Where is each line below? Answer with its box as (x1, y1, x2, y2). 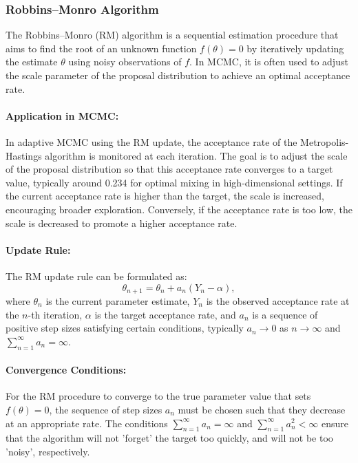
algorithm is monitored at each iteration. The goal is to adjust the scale (45, 148, 348, 162)
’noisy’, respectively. (6, 444, 90, 458)
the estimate (6, 54, 58, 69)
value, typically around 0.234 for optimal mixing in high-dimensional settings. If (6, 175, 343, 189)
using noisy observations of (68, 54, 182, 69)
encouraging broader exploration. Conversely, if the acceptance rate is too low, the (6, 202, 352, 216)
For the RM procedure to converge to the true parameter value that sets (6, 389, 311, 403)
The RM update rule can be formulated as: (6, 268, 187, 283)
